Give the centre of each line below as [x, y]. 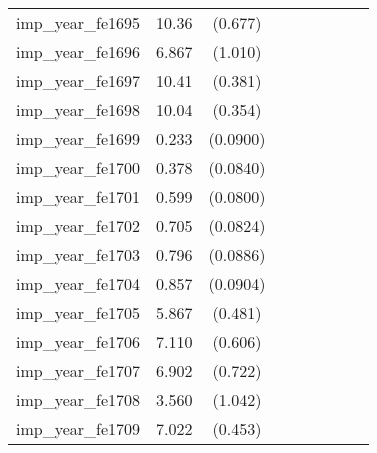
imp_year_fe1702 [78, 225]
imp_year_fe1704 [78, 283]
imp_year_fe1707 [78, 370]
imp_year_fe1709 [78, 428]
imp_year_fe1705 [78, 312]
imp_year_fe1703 [78, 254]
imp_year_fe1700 [78, 167]
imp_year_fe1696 [78, 51]
